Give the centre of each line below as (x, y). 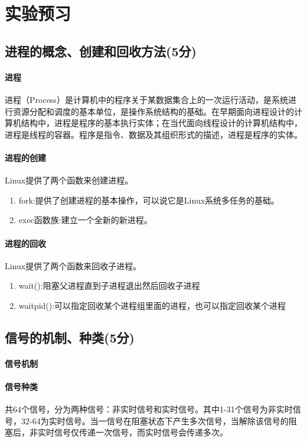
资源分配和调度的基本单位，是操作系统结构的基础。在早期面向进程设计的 (153, 111)
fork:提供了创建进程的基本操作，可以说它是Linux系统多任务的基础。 (149, 200)
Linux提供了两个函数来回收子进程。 (73, 265)
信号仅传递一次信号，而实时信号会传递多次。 (141, 432)
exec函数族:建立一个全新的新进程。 (85, 220)
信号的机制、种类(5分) (70, 337)
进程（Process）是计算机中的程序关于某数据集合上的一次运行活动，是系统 (146, 99)
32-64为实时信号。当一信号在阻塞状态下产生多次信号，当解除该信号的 (155, 420)
